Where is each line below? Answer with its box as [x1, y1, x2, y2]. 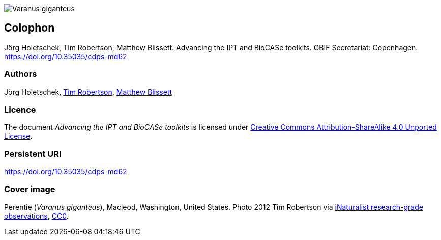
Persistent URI [4, 148, 62, 159]
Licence [4, 104, 36, 115]
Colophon [4, 21, 55, 35]
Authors [4, 69, 37, 79]
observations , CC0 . [4, 211, 69, 220]
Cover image [4, 184, 55, 195]
